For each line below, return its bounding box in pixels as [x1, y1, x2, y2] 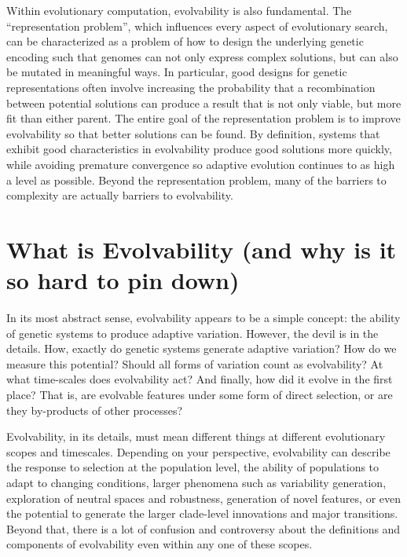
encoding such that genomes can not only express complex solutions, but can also [6, 48, 398, 64]
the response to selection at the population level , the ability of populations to [6, 459, 379, 475]
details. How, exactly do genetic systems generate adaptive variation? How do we [6, 340, 397, 357]
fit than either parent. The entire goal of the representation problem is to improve [6, 110, 401, 126]
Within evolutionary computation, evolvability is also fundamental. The [6, 2, 352, 18]
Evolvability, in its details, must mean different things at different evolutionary [6, 428, 386, 445]
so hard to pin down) [6, 264, 240, 296]
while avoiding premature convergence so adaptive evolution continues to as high [6, 156, 395, 172]
